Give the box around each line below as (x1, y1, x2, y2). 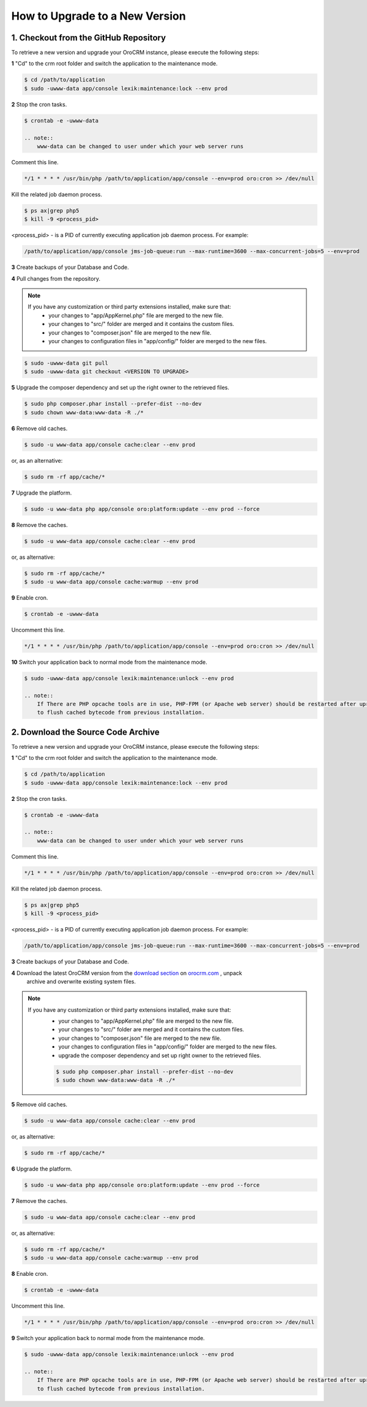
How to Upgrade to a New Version (11, 9, 186, 23)
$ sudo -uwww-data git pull (24, 359, 108, 366)
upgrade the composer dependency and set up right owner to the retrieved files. (58, 1052, 261, 1059)
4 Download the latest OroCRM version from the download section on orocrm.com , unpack (11, 969, 243, 977)
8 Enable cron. (11, 1270, 48, 1278)
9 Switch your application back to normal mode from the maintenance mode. (11, 1335, 205, 1342)
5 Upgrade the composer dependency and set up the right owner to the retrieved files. (11, 384, 229, 392)
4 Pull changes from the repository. (11, 275, 101, 282)
